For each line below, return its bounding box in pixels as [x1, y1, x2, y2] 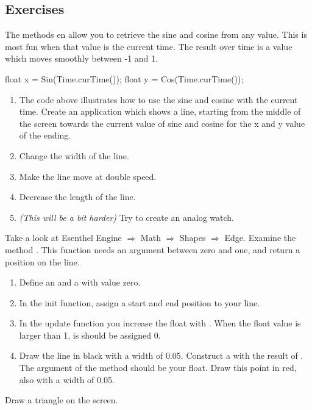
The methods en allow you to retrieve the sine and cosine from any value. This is [5, 28, 307, 41]
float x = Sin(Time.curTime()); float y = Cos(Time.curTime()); [5, 72, 244, 85]
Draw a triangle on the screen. [5, 394, 118, 406]
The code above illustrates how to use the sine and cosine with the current [19, 93, 298, 106]
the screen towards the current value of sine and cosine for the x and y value [19, 117, 305, 129]
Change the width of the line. [19, 149, 129, 162]
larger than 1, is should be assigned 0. [19, 328, 161, 341]
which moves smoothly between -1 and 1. [5, 52, 158, 65]
